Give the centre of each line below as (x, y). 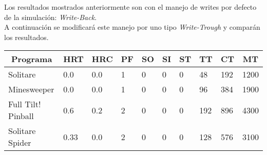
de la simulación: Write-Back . (51, 17)
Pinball (21, 116)
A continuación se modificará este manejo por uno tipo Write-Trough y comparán (132, 27)
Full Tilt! (25, 104)
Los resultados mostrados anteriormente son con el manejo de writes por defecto (130, 7)
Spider (20, 143)
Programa (32, 59)
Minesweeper (31, 89)
